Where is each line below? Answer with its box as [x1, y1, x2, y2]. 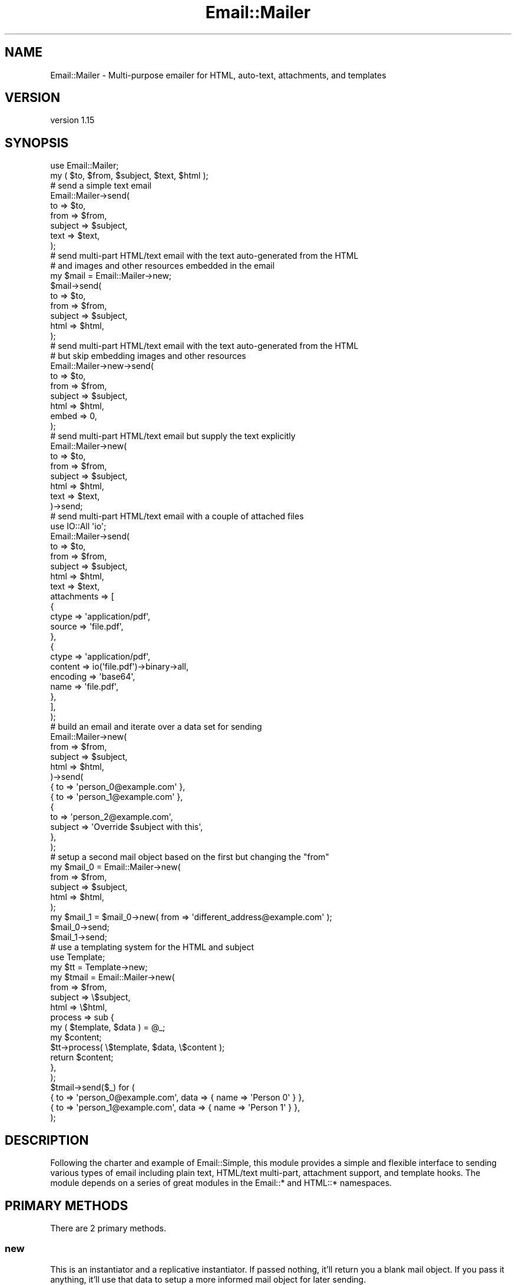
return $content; [50, 1052, 114, 1063]
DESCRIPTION [5, 1132, 89, 1148]
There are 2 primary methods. [50, 1223, 166, 1233]
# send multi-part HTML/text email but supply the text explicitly [50, 431, 296, 441]
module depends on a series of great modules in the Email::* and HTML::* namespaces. [50, 1178, 392, 1188]
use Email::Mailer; [50, 160, 119, 171]
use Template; [50, 952, 105, 963]
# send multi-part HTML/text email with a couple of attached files [50, 511, 304, 522]
